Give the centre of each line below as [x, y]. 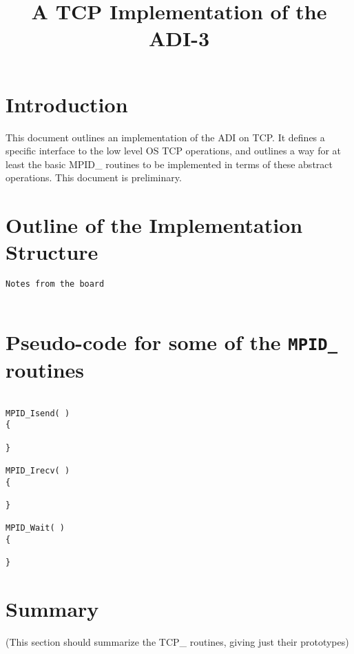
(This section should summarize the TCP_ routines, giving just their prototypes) [177, 641]
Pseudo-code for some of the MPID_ [171, 341]
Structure [52, 252]
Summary [52, 608]
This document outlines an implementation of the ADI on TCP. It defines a [165, 137]
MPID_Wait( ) [35, 528]
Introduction [67, 104]
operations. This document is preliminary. [94, 177]
